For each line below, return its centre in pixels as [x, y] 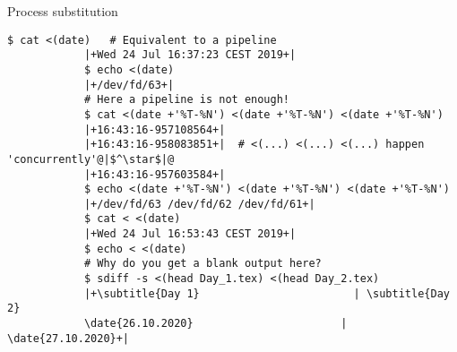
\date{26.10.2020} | [216, 324]
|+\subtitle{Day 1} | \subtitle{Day [267, 293]
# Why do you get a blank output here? [203, 264]
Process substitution [63, 11]
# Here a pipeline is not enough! [186, 100]
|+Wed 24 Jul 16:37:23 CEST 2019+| [190, 55]
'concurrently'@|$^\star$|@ [91, 159]
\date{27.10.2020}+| [69, 338]
